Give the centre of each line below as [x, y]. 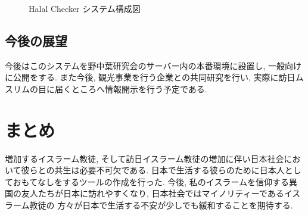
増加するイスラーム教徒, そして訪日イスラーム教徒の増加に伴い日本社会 [144, 158]
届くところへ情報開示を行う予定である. [131, 88]
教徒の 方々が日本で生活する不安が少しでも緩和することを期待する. [161, 205]
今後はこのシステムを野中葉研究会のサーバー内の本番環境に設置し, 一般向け [153, 65]
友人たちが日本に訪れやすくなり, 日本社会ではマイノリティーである [153, 193]
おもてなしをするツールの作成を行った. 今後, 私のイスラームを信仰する [151, 181]
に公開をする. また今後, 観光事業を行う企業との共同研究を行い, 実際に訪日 [150, 77]
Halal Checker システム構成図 [85, 8]
